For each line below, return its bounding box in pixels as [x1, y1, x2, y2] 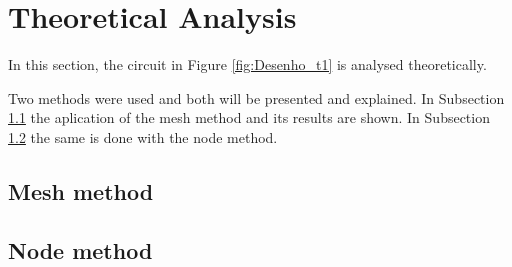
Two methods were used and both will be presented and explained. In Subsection [8, 87, 505, 108]
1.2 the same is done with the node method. [8, 126, 278, 147]
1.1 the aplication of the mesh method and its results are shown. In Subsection [8, 107, 490, 128]
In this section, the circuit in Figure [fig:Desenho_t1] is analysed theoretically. [8, 54, 487, 75]
